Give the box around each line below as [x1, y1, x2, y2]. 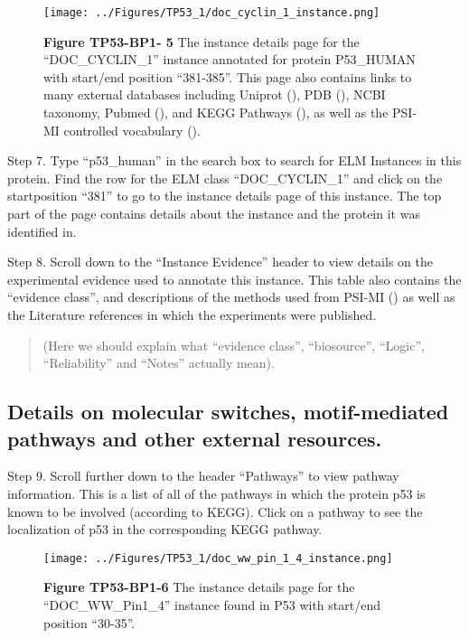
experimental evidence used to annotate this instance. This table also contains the [7, 269, 462, 288]
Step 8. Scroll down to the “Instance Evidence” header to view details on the [7, 252, 433, 271]
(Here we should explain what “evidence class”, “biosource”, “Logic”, [42, 335, 425, 354]
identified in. [7, 221, 77, 240]
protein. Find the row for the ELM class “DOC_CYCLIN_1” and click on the [7, 168, 443, 187]
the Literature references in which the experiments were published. [7, 305, 377, 324]
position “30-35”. [43, 613, 136, 632]
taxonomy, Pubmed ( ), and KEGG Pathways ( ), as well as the [43, 103, 389, 122]
